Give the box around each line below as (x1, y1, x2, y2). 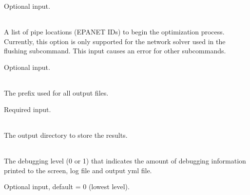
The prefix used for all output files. (4, 88, 109, 98)
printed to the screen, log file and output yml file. (4, 165, 152, 175)
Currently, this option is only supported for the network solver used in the (4, 36, 226, 46)
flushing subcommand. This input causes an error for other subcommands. (4, 46, 226, 56)
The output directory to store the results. (4, 130, 128, 140)
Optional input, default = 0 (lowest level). (4, 181, 130, 192)
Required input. (4, 104, 51, 114)
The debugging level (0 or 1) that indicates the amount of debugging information (4, 156, 246, 166)
